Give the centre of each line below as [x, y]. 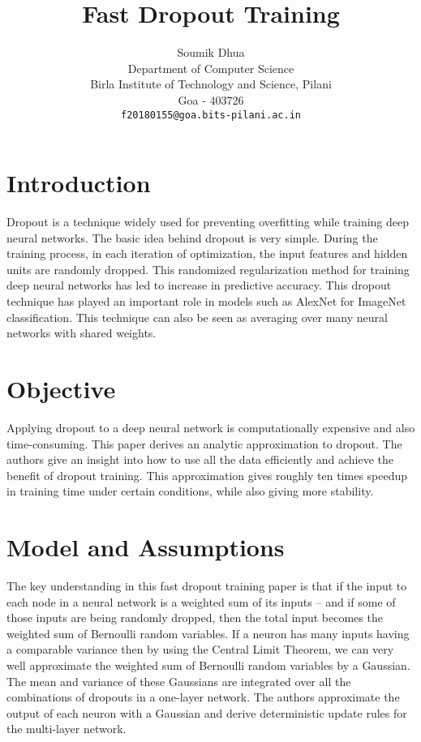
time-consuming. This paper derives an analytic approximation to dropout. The [204, 443]
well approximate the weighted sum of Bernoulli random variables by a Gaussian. [208, 665]
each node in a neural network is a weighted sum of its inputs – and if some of [201, 601]
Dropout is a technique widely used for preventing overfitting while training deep [208, 222]
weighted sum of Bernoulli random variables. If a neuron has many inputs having [208, 633]
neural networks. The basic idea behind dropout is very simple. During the [192, 237]
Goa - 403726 [211, 99]
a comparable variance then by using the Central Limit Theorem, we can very [200, 649]
